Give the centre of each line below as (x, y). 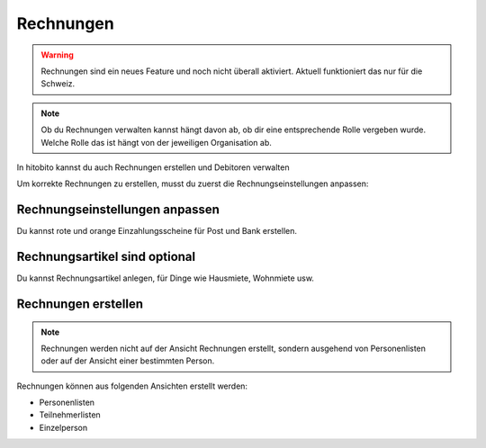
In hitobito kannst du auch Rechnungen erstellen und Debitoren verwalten (153, 167)
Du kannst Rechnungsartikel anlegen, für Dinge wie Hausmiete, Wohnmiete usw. (166, 278)
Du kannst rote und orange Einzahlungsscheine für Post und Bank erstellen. (157, 231)
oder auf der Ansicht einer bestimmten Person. (128, 361)
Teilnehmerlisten (70, 415)
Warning (57, 55)
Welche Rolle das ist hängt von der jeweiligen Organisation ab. (156, 142)
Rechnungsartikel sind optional (106, 257)
